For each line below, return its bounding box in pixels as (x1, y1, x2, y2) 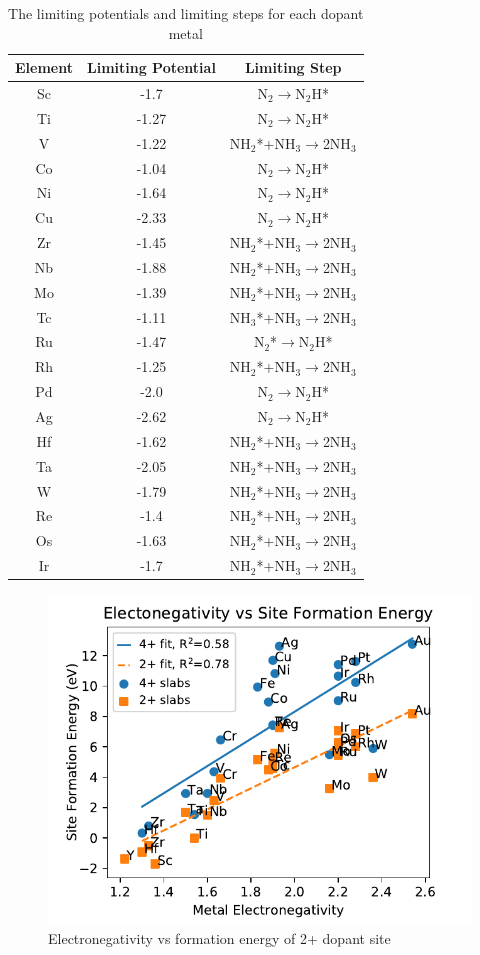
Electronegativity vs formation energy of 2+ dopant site (48, 927, 391, 948)
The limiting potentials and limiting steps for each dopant (8, 3, 364, 23)
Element (15, 57, 73, 78)
